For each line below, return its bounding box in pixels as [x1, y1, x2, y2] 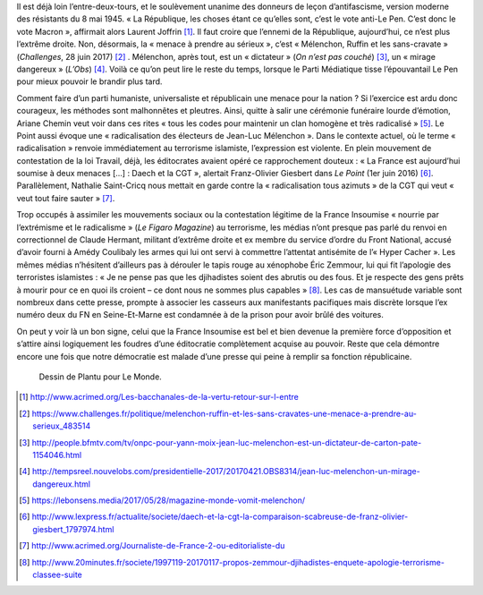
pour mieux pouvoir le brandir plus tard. [16, 76, 163, 87]
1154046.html [32, 449, 82, 460]
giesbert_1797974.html [32, 523, 114, 534]
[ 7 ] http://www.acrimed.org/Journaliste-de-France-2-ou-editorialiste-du [19, 540, 285, 551]
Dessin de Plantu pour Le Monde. [38, 371, 163, 382]
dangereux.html [32, 479, 91, 489]
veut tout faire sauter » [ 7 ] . [16, 192, 115, 203]
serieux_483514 [32, 421, 91, 431]
